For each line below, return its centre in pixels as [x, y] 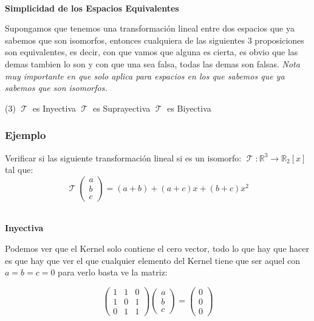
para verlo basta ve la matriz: [113, 272]
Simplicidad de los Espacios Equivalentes [92, 8]
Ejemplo [26, 135]
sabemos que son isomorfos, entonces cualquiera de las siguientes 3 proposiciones [155, 40]
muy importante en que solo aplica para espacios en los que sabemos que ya [145, 76]
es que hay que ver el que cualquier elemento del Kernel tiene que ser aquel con [152, 260]
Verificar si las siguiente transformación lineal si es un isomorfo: [123, 157]
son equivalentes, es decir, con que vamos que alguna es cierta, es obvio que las [152, 52]
